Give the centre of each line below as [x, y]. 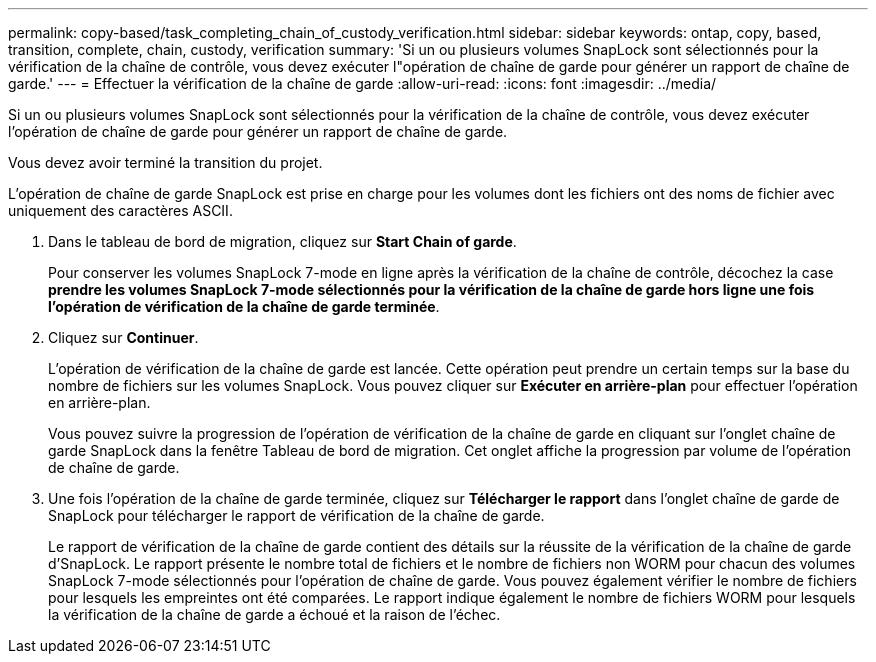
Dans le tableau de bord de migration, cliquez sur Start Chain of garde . [282, 241]
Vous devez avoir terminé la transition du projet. [165, 162]
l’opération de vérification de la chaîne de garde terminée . [244, 306]
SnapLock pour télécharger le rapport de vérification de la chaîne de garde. [296, 515]
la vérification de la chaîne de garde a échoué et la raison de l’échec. [274, 614]
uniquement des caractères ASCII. [120, 210]
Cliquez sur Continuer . [123, 337]
